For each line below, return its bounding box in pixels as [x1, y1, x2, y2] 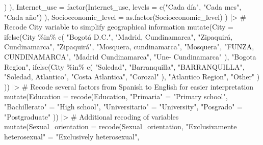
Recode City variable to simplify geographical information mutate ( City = [4, 21, 233, 32]
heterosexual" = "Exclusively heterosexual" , [4, 131, 140, 141]
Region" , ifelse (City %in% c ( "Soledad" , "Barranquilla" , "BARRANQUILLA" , [4, 61, 245, 72]
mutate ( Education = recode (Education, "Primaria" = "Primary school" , [4, 91, 228, 102]
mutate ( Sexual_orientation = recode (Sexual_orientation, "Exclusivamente [4, 121, 237, 132]
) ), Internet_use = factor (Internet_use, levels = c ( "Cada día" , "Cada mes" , [4, 2, 242, 12]
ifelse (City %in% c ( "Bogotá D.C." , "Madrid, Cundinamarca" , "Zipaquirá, [4, 31, 233, 42]
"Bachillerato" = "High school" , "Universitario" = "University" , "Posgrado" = [4, 101, 243, 111]
